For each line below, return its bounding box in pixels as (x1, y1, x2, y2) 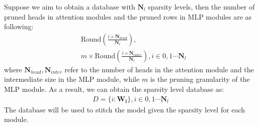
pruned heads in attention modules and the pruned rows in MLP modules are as (4, 11, 252, 22)
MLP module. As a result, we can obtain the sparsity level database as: (4, 84, 224, 94)
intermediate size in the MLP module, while (4, 74, 140, 84)
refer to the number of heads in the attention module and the (64, 64, 254, 74)
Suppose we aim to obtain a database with (4, 2, 135, 12)
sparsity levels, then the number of (148, 2, 255, 12)
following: (4, 21, 34, 32)
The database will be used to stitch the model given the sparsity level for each (4, 104, 245, 114)
